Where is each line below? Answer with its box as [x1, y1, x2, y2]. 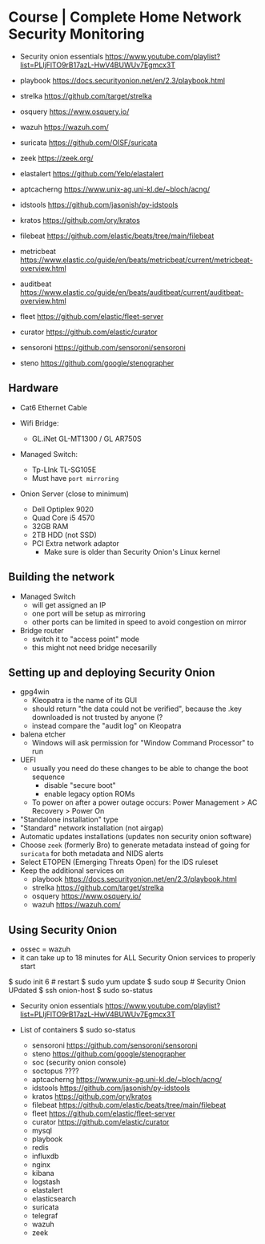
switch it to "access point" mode [31, 634, 140, 644]
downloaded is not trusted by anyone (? [31, 713, 163, 722]
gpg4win [19, 687, 50, 697]
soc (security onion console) [31, 1058, 126, 1068]
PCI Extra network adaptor [31, 538, 120, 548]
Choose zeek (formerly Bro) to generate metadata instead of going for [19, 840, 251, 850]
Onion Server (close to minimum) [19, 489, 130, 499]
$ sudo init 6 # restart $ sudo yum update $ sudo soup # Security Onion [8, 977, 247, 987]
